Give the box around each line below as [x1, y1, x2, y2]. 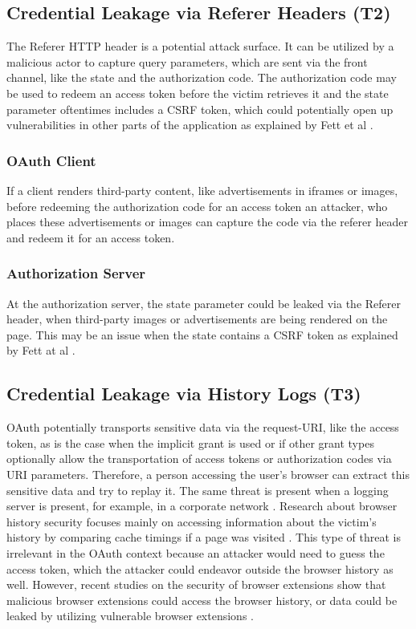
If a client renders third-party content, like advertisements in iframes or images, [6, 181, 398, 198]
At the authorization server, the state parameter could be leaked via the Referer [6, 294, 401, 311]
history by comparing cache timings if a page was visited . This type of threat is [6, 529, 401, 546]
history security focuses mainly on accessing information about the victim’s [6, 513, 377, 530]
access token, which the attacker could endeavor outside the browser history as [6, 560, 394, 577]
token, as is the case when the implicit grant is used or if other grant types [6, 434, 374, 451]
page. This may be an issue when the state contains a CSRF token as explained [6, 326, 398, 343]
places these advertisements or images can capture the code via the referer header [6, 213, 408, 230]
